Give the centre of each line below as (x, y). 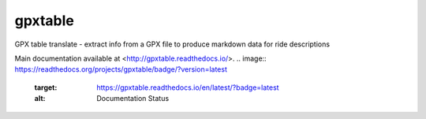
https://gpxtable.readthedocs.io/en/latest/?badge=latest (188, 87)
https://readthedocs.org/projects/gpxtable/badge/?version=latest (121, 69)
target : (46, 87)
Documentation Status (133, 99)
